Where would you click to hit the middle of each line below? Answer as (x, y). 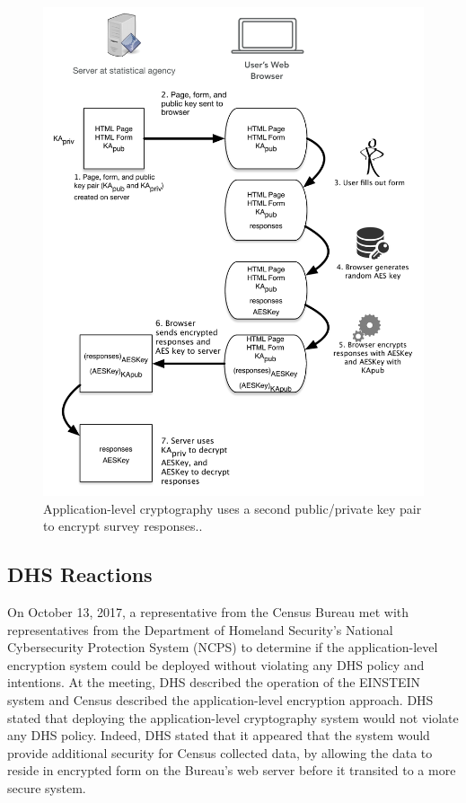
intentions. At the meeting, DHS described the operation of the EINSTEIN (214, 682)
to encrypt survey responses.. (123, 526)
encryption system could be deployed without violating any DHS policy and (216, 664)
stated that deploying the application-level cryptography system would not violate (233, 717)
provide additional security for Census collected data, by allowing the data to (220, 752)
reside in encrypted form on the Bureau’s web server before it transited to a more (232, 770)
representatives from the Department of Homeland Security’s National (200, 629)
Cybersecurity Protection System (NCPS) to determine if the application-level (223, 647)
